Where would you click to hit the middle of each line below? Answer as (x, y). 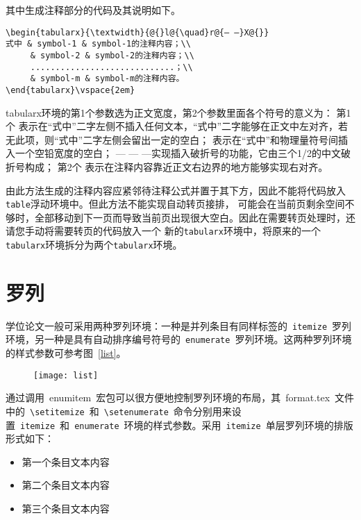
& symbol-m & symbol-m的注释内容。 (107, 79)
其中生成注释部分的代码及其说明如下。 (93, 10)
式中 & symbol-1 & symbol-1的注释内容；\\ (98, 44)
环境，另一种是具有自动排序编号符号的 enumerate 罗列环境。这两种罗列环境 (179, 339)
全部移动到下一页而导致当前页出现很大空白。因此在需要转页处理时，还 (195, 217)
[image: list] (66, 375)
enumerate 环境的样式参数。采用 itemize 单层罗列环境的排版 (214, 425)
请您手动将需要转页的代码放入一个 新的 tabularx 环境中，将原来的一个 (163, 231)
